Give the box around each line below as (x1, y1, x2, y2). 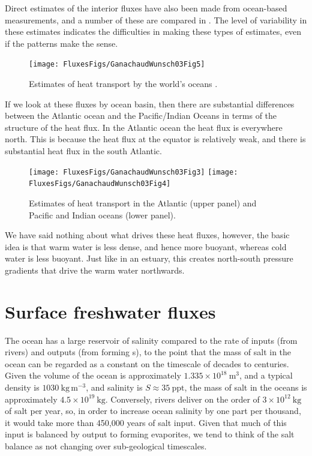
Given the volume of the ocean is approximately (5, 369, 181, 382)
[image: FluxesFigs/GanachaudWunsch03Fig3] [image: (29, 167, 238, 176)
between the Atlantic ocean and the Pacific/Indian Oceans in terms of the (5, 109, 277, 122)
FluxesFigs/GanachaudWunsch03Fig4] (29, 179, 171, 188)
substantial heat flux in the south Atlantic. (5, 145, 162, 157)
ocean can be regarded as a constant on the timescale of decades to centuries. (5, 357, 289, 370)
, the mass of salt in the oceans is (184, 380, 307, 393)
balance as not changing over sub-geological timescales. (5, 439, 207, 452)
